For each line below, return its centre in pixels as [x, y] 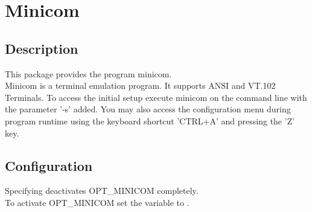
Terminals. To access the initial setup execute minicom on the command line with [156, 97]
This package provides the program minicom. [88, 73]
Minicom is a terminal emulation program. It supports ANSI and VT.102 [140, 85]
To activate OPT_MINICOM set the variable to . [97, 202]
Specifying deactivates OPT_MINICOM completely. [102, 191]
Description [42, 48]
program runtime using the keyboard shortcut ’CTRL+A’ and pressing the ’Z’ [150, 120]
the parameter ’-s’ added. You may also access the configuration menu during [148, 109]
